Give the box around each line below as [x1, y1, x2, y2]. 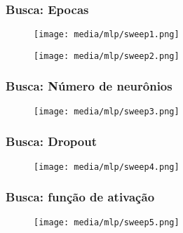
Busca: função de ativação [6, 188, 155, 206]
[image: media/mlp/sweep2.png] [34, 51, 179, 61]
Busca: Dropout [6, 133, 97, 150]
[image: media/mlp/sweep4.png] [34, 161, 179, 172]
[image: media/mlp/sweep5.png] [34, 217, 179, 227]
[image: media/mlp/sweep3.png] [34, 106, 179, 116]
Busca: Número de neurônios [6, 77, 172, 95]
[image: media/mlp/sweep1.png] [34, 29, 179, 40]
